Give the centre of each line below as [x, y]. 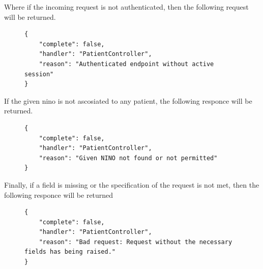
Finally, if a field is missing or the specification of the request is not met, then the [132, 184]
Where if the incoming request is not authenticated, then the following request [126, 7]
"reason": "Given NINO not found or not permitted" [128, 158]
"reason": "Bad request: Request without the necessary [136, 242]
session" [39, 74]
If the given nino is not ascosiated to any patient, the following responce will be [128, 100]
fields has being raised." [70, 252]
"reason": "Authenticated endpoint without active [126, 64]
